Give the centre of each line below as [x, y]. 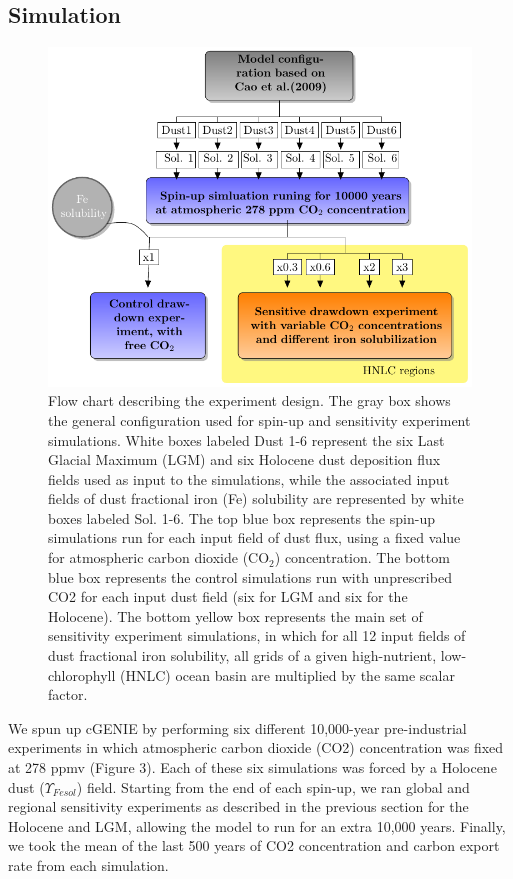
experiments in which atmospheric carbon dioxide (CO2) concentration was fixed [256, 747]
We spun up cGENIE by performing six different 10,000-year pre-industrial [237, 727]
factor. [68, 694]
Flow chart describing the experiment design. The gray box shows [249, 400]
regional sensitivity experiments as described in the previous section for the [238, 806]
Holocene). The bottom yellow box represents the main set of [235, 615]
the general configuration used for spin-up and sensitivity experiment [259, 419]
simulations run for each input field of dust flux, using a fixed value [254, 537]
